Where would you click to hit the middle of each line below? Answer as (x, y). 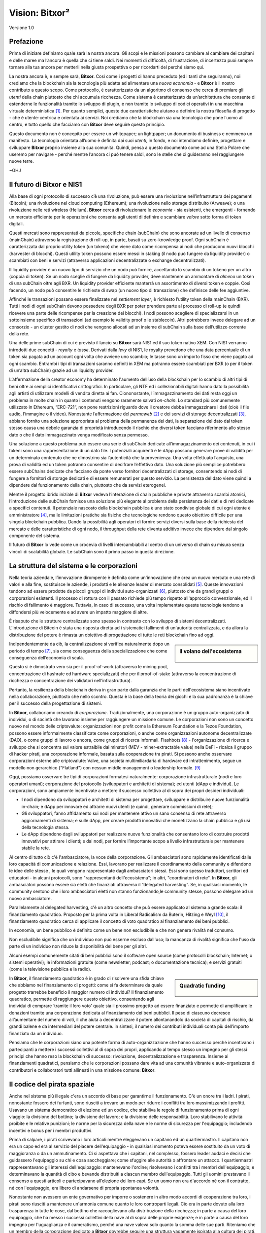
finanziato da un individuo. (36, 1033)
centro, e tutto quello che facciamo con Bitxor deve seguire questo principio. (87, 125)
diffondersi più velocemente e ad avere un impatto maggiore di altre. (79, 612)
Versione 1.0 (22, 28)
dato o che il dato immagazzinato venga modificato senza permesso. (79, 435)
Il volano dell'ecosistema (211, 652)
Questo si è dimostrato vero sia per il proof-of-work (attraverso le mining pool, (89, 667)
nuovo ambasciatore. (31, 898)
